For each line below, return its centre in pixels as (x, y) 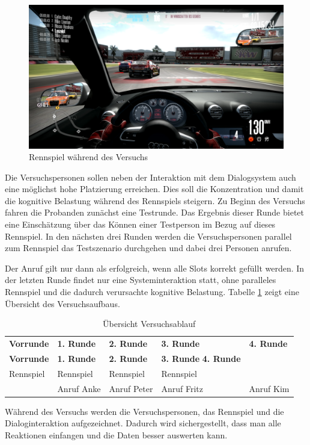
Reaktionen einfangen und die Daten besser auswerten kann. (116, 434)
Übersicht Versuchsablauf (149, 324)
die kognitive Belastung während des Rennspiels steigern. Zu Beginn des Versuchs (155, 200)
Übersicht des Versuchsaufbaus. (62, 303)
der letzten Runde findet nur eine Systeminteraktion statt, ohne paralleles (141, 280)
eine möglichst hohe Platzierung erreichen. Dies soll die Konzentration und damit (154, 189)
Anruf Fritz (182, 388)
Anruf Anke (79, 388)
